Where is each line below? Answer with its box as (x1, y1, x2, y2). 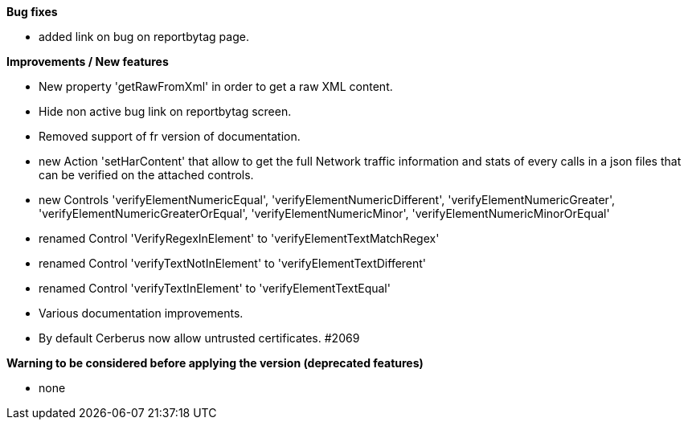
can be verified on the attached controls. (39, 168, 254, 182)
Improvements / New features (6, 55, 169, 68)
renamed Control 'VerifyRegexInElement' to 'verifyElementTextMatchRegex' (39, 231, 440, 245)
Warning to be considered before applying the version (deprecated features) (6, 356, 424, 370)
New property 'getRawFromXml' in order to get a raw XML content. (39, 80, 393, 93)
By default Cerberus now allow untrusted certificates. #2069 (39, 331, 360, 345)
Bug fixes (6, 5, 58, 18)
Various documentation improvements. (39, 306, 244, 320)
